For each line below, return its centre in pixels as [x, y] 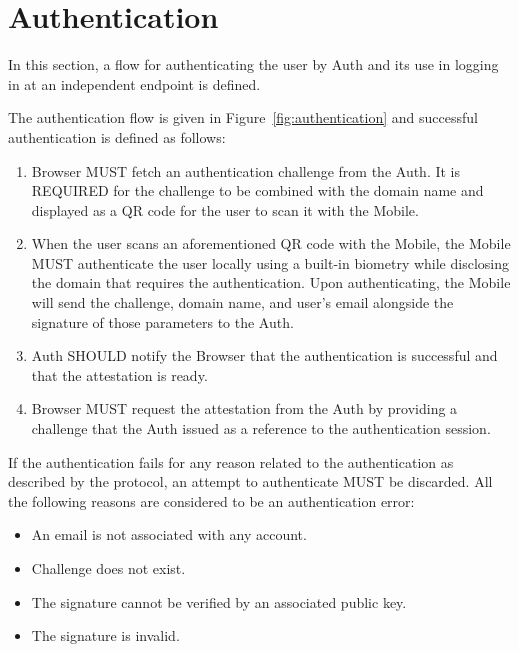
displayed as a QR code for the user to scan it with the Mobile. [225, 209]
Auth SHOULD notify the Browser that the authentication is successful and [264, 355]
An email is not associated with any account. [169, 534]
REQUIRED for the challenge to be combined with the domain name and [257, 190]
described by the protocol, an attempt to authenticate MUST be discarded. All [250, 481]
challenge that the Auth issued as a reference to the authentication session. [261, 428]
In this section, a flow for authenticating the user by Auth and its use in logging [253, 64]
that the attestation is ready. [119, 374]
